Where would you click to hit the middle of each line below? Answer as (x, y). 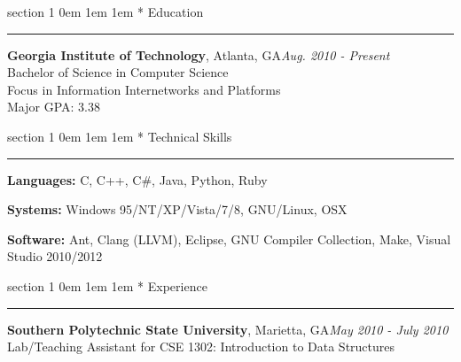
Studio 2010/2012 (55, 256)
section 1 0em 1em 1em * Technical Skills (120, 136)
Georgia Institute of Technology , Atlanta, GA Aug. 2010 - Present (199, 54)
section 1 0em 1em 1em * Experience (107, 285)
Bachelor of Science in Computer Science (118, 72)
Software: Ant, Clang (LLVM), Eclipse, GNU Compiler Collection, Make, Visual (229, 239)
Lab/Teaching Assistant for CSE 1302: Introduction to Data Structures (201, 347)
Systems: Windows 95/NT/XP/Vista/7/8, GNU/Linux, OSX (177, 209)
